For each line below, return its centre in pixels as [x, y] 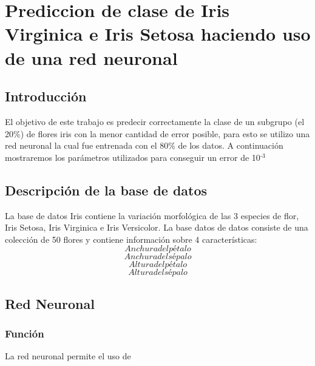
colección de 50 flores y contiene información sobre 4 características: [131, 239]
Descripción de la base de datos [106, 190]
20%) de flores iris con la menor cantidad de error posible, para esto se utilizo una [157, 133]
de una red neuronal [91, 57]
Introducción [46, 96]
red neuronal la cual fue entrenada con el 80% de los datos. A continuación [144, 145]
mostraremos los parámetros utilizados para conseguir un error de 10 [133, 157]
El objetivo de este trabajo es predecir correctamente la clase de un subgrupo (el [155, 121]
